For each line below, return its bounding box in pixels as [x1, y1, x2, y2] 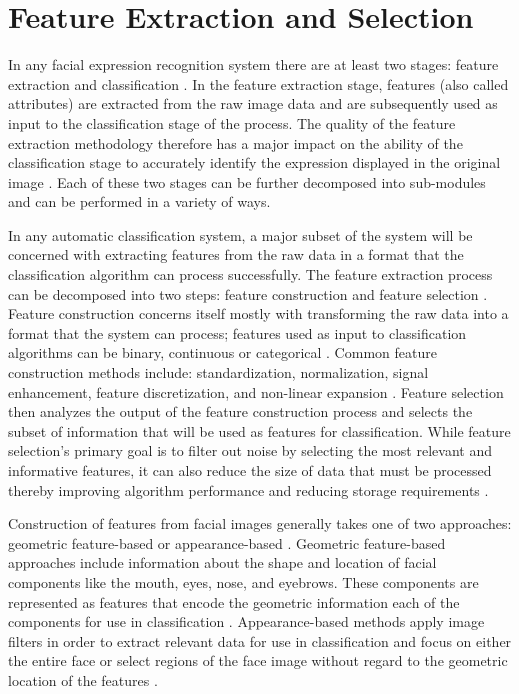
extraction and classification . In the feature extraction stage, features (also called [8, 73, 509, 94]
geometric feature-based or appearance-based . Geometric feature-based [8, 532, 446, 553]
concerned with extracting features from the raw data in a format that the [8, 244, 464, 265]
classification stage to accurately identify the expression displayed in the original [8, 152, 501, 173]
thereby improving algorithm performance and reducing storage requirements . [8, 479, 489, 500]
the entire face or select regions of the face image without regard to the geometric [8, 650, 508, 671]
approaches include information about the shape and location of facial [8, 552, 437, 573]
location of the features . [8, 669, 158, 690]
